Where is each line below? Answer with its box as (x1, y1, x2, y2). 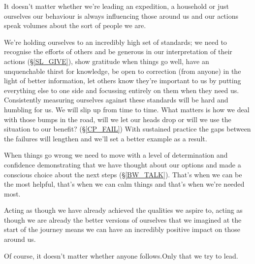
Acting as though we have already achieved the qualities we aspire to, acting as (4, 205, 243, 215)
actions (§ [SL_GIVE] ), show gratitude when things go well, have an (4, 56, 209, 66)
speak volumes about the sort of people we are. (4, 20, 146, 31)
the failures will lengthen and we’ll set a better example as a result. (4, 133, 207, 143)
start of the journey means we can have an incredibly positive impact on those (4, 224, 240, 234)
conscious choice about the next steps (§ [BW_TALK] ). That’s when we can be (4, 169, 242, 179)
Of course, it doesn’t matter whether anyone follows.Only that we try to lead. (4, 250, 238, 261)
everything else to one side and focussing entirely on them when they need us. (4, 85, 239, 95)
